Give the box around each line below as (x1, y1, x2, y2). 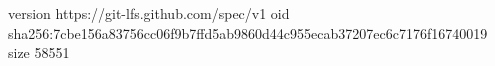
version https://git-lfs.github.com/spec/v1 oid (8, 3, 290, 23)
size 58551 (8, 42, 70, 63)
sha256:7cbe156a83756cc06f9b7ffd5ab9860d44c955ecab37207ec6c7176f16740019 (8, 22, 488, 43)
